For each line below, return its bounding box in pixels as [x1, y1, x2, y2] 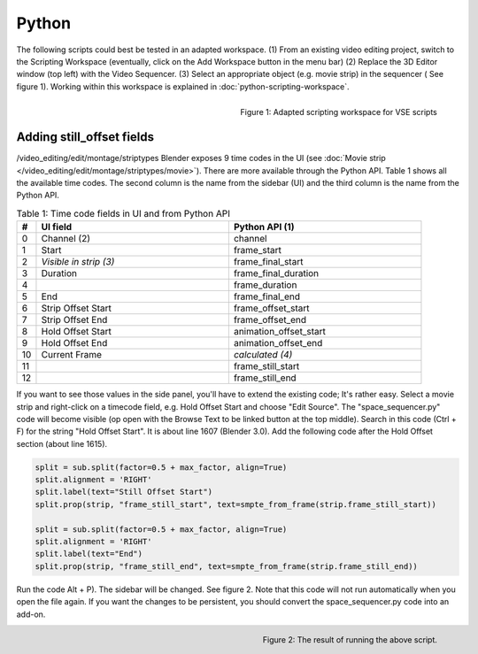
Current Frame [41, 349, 102, 361]
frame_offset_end [233, 314, 307, 327]
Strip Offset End [41, 314, 108, 327]
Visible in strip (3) [41, 256, 115, 268]
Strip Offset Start [41, 302, 112, 314]
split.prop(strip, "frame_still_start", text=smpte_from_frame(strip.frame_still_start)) [35, 499, 437, 509]
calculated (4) [233, 349, 293, 361]
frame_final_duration [233, 267, 320, 280]
